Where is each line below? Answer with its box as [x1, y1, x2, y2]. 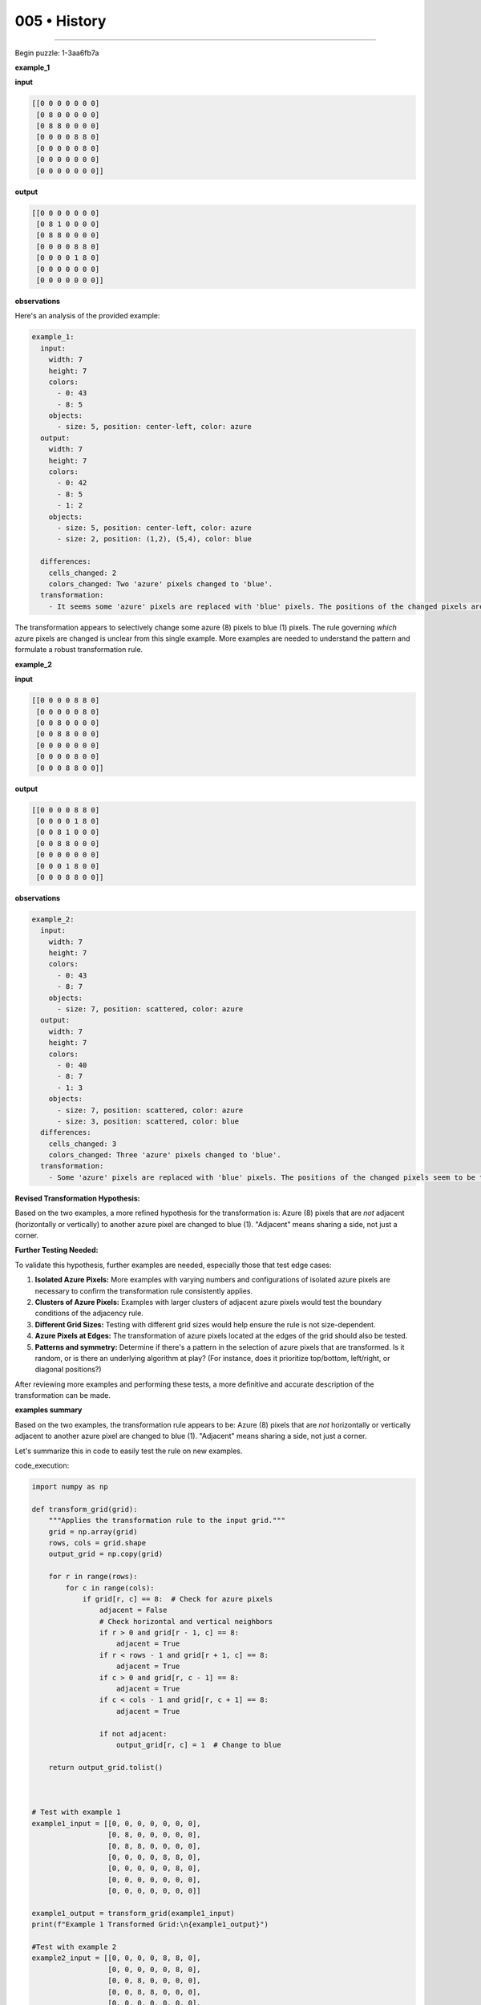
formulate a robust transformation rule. [14, 645, 143, 654]
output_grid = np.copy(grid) [48, 1549, 164, 1559]
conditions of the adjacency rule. [34, 1308, 143, 1318]
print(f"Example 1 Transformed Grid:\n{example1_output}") [31, 1920, 269, 1929]
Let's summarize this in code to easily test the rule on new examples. [14, 1446, 243, 1456]
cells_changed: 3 [48, 1139, 117, 1148]
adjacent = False [99, 1606, 168, 1615]
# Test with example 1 [31, 1808, 121, 1817]
